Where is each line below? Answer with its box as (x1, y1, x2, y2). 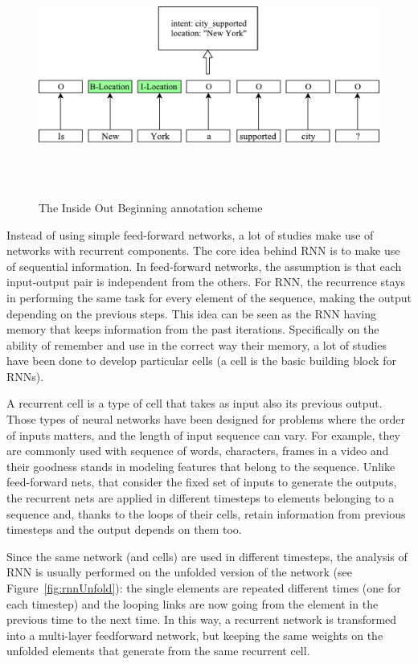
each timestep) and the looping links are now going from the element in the (6, 595, 379, 612)
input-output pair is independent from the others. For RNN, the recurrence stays (6, 273, 406, 290)
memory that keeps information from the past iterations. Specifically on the (6, 321, 379, 338)
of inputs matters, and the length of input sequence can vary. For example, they (6, 426, 400, 443)
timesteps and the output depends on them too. (6, 521, 242, 538)
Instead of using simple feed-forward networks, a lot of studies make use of (6, 226, 374, 243)
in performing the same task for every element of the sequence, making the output (6, 289, 412, 305)
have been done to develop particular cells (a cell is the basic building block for (6, 352, 396, 369)
